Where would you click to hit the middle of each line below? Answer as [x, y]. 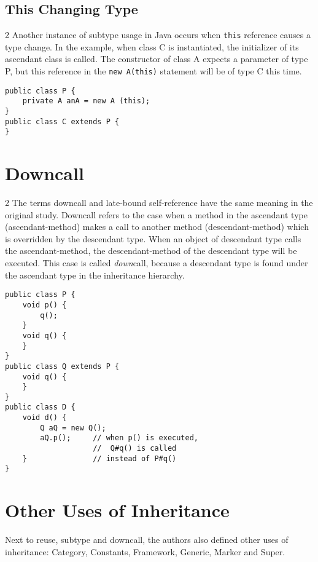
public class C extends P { [62, 121]
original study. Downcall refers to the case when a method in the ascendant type [156, 214]
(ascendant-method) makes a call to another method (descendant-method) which [157, 227]
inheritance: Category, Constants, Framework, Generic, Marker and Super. [145, 551]
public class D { [40, 407]
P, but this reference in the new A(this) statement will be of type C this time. [153, 71]
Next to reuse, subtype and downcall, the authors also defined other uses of [147, 540]
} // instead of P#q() [99, 458]
